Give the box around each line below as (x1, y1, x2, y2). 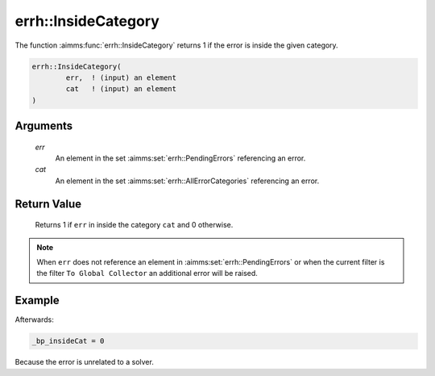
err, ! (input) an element (65, 73, 177, 82)
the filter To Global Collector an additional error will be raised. (36, 269, 258, 278)
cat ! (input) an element (65, 85, 177, 94)
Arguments (14, 119, 73, 133)
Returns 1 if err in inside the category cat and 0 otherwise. (35, 220, 234, 230)
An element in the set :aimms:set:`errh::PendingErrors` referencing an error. (55, 153, 306, 163)
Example (14, 294, 60, 307)
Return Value (14, 197, 82, 211)
